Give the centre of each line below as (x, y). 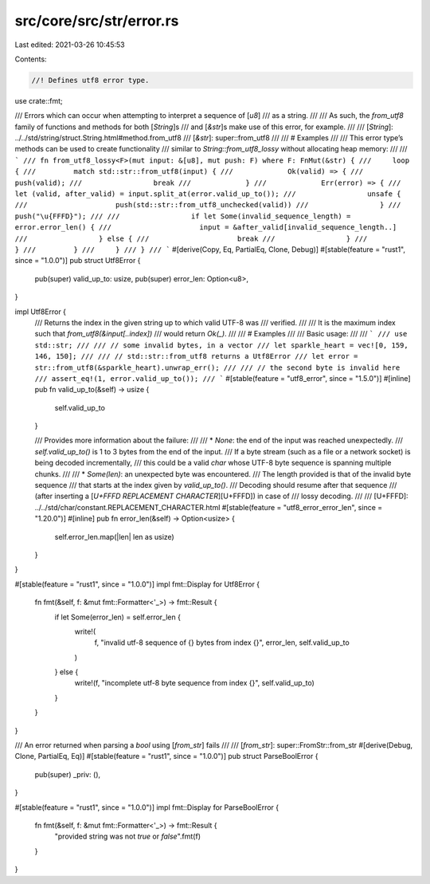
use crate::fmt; (39, 100)
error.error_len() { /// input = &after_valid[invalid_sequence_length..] (206, 228)
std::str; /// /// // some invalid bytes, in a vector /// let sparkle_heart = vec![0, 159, (222, 345)
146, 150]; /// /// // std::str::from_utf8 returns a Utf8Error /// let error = (196, 356)
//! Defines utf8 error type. (90, 80)
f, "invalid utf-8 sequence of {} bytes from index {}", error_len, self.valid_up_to (222, 642)
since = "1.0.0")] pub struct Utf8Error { (78, 261)
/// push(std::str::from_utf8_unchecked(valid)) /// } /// (208, 205)
